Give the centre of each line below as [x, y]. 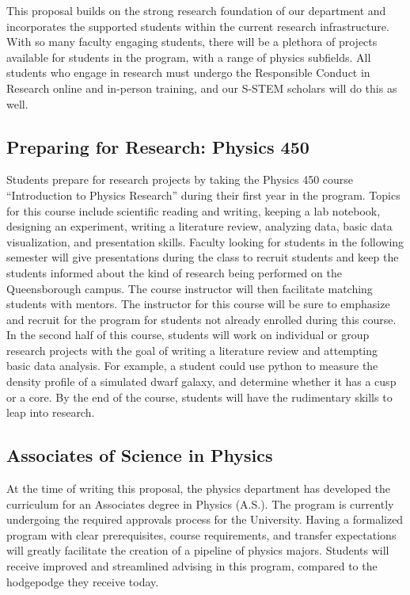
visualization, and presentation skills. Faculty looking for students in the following [205, 241]
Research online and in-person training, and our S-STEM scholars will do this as [202, 88]
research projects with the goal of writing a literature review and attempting [192, 350]
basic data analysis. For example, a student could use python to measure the [192, 366]
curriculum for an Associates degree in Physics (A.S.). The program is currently [200, 503]
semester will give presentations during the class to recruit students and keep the [203, 257]
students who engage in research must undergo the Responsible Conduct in [188, 72]
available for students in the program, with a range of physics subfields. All [189, 57]
